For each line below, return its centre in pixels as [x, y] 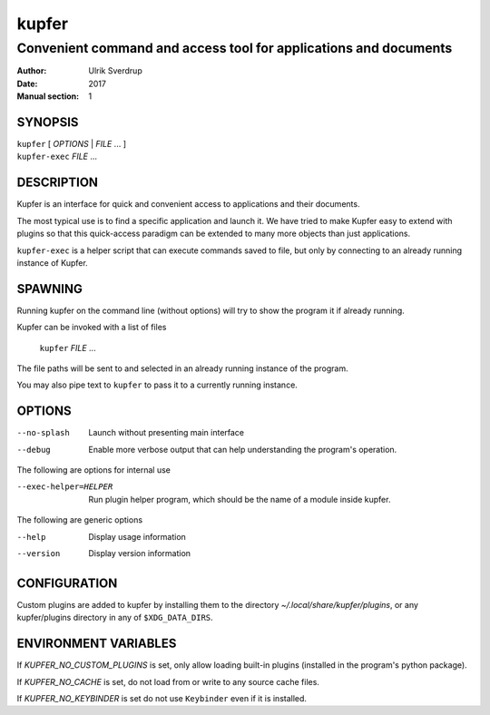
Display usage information [137, 536]
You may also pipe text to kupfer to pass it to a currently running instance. [157, 385]
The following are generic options [80, 520]
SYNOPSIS [48, 122]
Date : [27, 83]
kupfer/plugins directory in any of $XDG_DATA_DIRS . [115, 618]
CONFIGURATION [67, 583]
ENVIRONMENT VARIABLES [97, 644]
